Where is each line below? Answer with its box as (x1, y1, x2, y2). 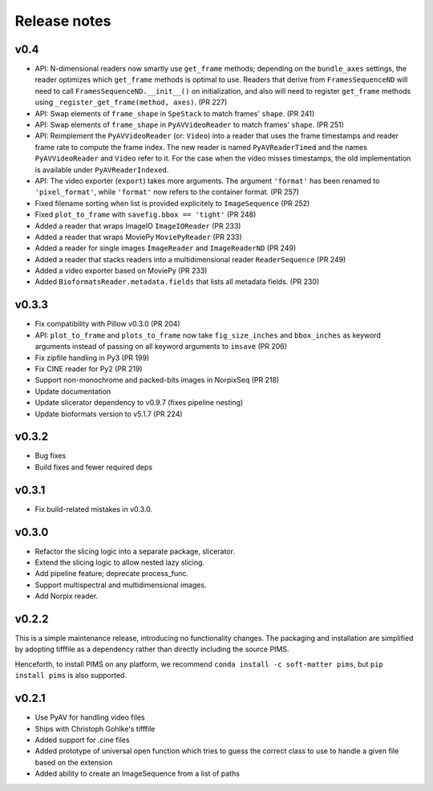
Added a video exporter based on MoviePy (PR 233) (34, 266, 208, 276)
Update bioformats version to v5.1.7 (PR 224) (34, 409, 184, 419)
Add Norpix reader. (34, 591, 99, 601)
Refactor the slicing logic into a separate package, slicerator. (34, 546, 236, 556)
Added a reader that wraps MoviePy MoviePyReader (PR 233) (34, 232, 242, 241)
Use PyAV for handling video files (34, 712, 145, 722)
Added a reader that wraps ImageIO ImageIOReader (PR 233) (34, 221, 241, 230)
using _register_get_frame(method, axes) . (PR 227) (34, 97, 228, 107)
